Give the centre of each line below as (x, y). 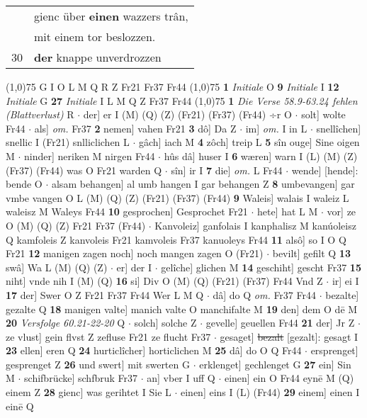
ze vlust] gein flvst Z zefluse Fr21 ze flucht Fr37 (108, 336)
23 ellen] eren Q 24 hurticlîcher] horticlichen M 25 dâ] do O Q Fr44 (154, 350)
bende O (24, 184)
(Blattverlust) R (40, 114)
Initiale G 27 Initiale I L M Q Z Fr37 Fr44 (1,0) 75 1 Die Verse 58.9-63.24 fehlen (182, 100)
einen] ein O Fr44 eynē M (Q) (289, 378)
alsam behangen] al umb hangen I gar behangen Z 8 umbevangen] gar (203, 184)
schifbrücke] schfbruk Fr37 (81, 378)
